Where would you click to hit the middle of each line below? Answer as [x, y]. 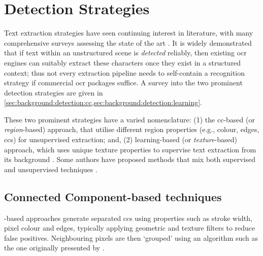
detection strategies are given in [54, 92]
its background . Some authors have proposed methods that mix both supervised [130, 159]
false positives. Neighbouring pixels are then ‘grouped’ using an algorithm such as [131, 237]
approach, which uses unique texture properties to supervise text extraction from [130, 149]
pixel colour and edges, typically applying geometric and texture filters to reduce [130, 228]
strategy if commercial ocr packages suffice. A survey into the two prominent [123, 83]
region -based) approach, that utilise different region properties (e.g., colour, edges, [132, 129]
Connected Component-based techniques [113, 196]
